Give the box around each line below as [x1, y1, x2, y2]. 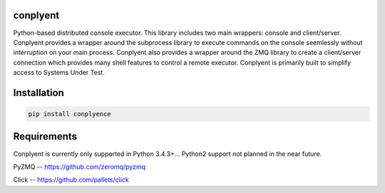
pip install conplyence [28, 110, 112, 118]
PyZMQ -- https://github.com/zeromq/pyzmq [13, 162, 146, 171]
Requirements [13, 130, 78, 142]
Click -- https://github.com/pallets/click [13, 175, 130, 184]
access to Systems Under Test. [13, 68, 105, 77]
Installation [13, 86, 64, 99]
